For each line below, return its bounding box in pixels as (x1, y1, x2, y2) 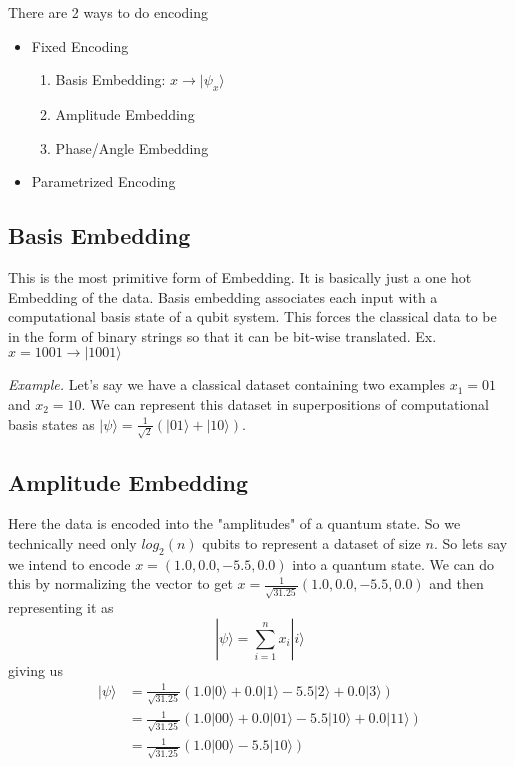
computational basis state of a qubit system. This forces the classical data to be (8, 306, 497, 327)
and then (429, 573, 484, 594)
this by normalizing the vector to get (8, 573, 233, 594)
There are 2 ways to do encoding (8, 2, 209, 22)
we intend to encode (8, 553, 131, 574)
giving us (8, 659, 63, 680)
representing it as (8, 597, 114, 618)
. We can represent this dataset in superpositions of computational (81, 393, 489, 414)
